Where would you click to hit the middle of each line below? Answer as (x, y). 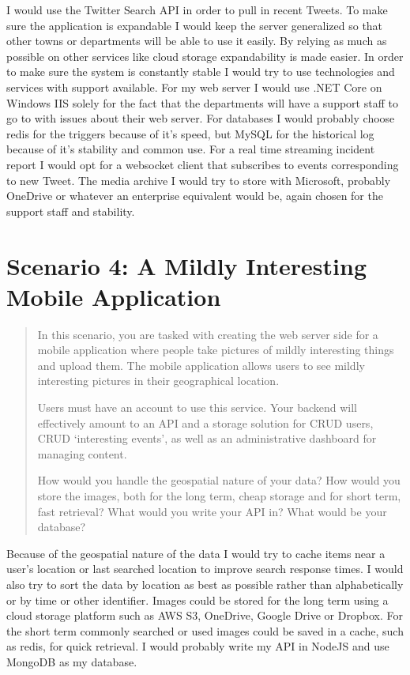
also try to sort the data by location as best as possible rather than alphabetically (205, 584)
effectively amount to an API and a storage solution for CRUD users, (205, 422)
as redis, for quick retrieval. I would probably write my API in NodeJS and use (198, 646)
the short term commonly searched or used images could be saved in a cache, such (205, 630)
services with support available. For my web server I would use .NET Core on (194, 87)
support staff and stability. (71, 211)
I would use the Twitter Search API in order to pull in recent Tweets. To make (197, 9)
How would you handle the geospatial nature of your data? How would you (219, 480)
